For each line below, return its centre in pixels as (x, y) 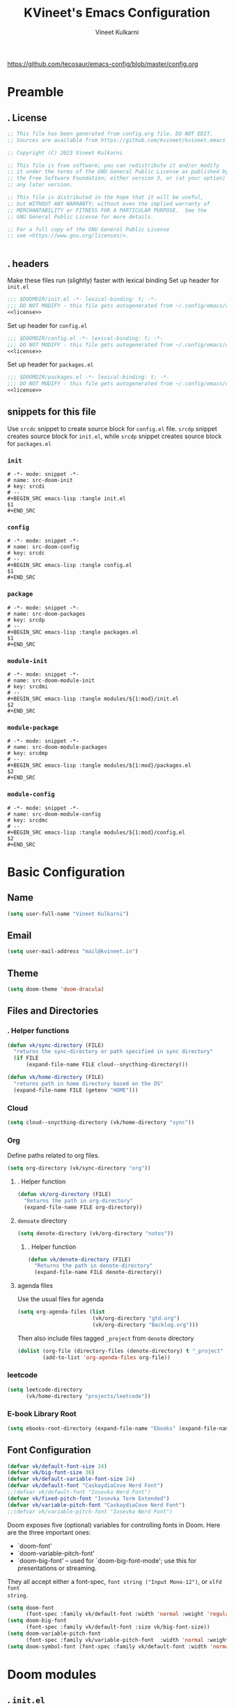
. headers (28, 264)
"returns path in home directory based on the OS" (88, 1084)
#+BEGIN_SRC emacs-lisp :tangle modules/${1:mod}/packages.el (99, 766)
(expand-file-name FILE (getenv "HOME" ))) (76, 1090)
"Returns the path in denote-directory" (93, 1266)
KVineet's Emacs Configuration (117, 13)
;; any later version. (40, 185)
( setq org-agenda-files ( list (61, 1312)
